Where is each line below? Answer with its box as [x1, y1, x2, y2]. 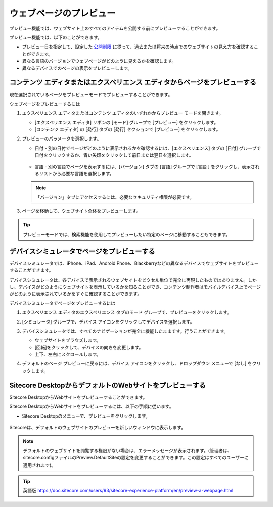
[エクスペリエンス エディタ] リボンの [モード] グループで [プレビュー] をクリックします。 [34, 119, 219, 125]
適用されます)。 [23, 462, 56, 468]
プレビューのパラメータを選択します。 [22, 135, 102, 142]
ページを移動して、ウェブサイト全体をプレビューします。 [22, 208, 141, 214]
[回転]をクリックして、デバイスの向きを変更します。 [34, 344, 144, 350]
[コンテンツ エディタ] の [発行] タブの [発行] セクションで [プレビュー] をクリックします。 [34, 126, 221, 132]
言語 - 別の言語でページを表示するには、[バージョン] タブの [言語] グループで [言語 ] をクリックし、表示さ [34, 163, 255, 169]
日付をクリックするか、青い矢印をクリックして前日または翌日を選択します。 [34, 152, 194, 158]
